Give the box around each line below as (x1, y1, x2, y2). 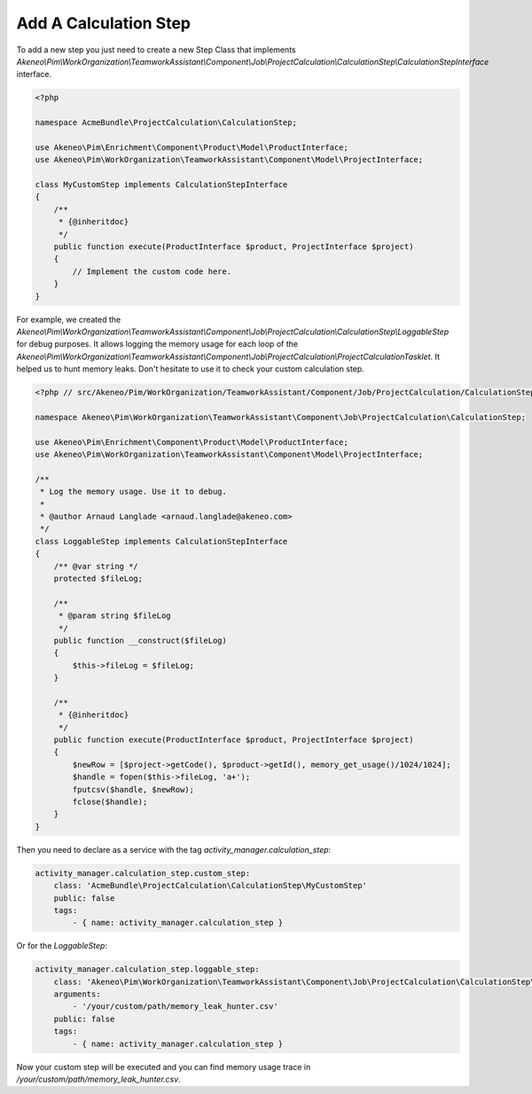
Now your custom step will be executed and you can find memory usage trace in (16, 1061, 311, 1072)
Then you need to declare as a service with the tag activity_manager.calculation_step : (16, 844, 332, 855)
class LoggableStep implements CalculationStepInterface (35, 536, 288, 546)
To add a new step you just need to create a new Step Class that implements (16, 44, 296, 55)
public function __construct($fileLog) (53, 635, 228, 645)
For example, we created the (16, 314, 121, 324)
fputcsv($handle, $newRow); (72, 785, 195, 794)
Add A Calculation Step (16, 13, 191, 33)
